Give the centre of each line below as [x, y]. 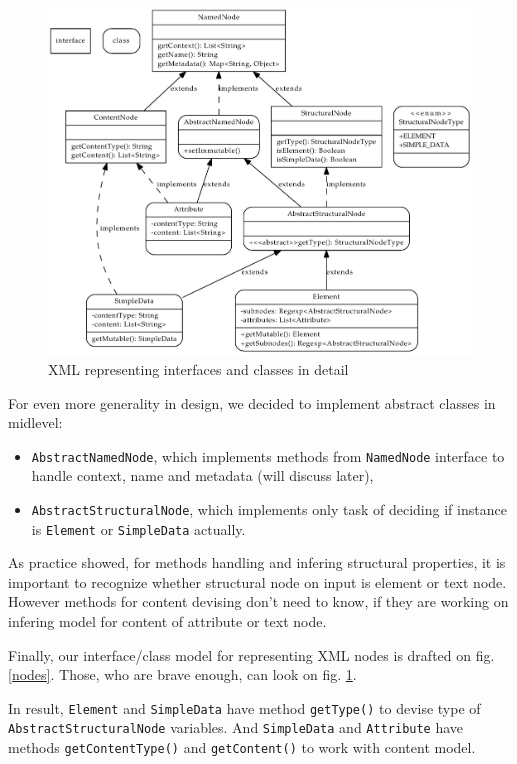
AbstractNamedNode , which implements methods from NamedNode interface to [268, 455]
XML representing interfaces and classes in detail [198, 368]
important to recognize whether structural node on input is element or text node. [257, 581]
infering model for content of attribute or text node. [167, 621]
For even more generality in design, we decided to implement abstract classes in [252, 402]
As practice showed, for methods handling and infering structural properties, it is [257, 562]
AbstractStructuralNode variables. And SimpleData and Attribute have [236, 727]
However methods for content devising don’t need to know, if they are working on [258, 601]
